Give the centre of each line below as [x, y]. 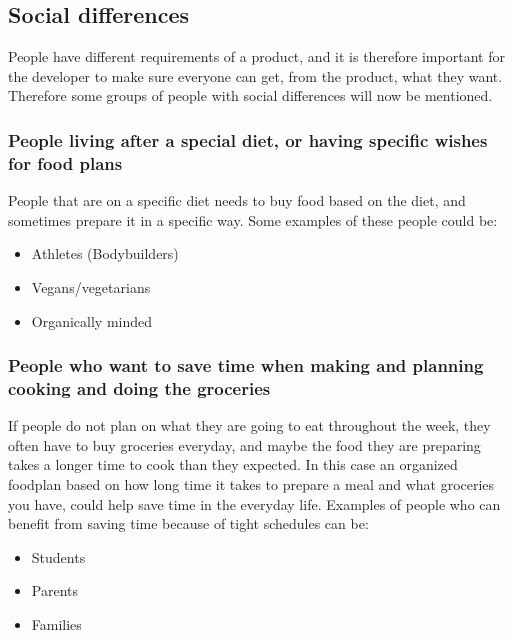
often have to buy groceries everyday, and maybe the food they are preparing [244, 444]
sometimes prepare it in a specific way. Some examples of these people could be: [253, 219]
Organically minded [92, 320]
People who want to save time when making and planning [246, 365]
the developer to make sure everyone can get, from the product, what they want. [255, 75]
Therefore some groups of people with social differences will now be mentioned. [250, 95]
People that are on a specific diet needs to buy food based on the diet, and [237, 200]
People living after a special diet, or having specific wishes [248, 139]
